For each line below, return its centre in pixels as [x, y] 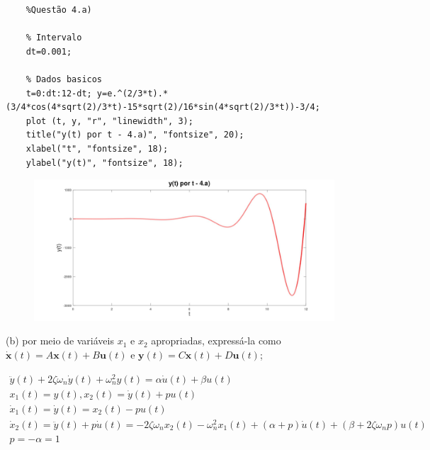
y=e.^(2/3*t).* [132, 93]
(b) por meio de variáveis [60, 341]
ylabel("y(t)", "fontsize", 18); [104, 163]
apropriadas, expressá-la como [216, 341]
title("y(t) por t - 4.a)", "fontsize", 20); [135, 135]
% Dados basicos [64, 79]
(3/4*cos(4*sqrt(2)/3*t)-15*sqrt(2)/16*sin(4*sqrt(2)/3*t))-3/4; [163, 107]
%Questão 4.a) [59, 10]
